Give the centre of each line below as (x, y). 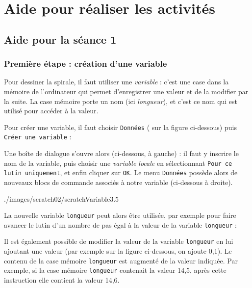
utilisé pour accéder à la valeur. (51, 111)
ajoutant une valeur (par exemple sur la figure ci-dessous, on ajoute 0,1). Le (118, 251)
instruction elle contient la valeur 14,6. (62, 280)
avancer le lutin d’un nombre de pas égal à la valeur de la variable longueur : (120, 224)
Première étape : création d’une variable (86, 64)
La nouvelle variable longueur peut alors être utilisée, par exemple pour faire (120, 215)
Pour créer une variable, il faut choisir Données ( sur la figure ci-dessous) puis (120, 127)
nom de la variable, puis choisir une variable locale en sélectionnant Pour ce (118, 163)
